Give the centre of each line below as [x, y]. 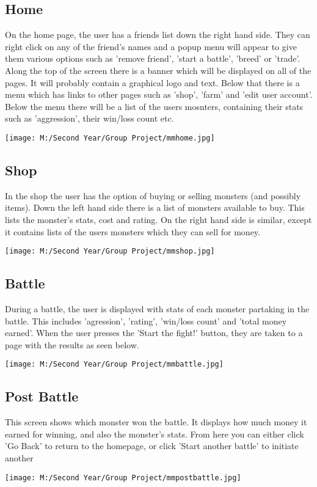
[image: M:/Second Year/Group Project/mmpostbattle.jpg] [123, 478]
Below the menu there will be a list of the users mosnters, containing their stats [154, 106]
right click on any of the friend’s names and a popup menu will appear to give [151, 46]
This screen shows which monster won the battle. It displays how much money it [156, 422]
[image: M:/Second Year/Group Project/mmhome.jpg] [110, 138]
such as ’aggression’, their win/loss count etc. [89, 118]
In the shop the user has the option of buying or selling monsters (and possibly [153, 195]
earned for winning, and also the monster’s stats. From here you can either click [155, 434]
